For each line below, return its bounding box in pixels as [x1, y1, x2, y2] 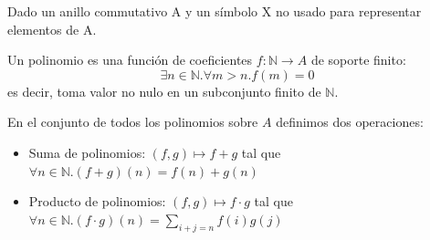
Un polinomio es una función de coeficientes [7, 50, 253, 69]
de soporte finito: [310, 50, 406, 69]
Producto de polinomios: [28, 192, 166, 211]
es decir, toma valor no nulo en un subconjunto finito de [7, 81, 321, 100]
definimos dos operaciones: [276, 112, 424, 131]
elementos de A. [7, 19, 97, 38]
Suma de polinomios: [28, 142, 146, 162]
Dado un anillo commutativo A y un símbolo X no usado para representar [7, 2, 422, 20]
